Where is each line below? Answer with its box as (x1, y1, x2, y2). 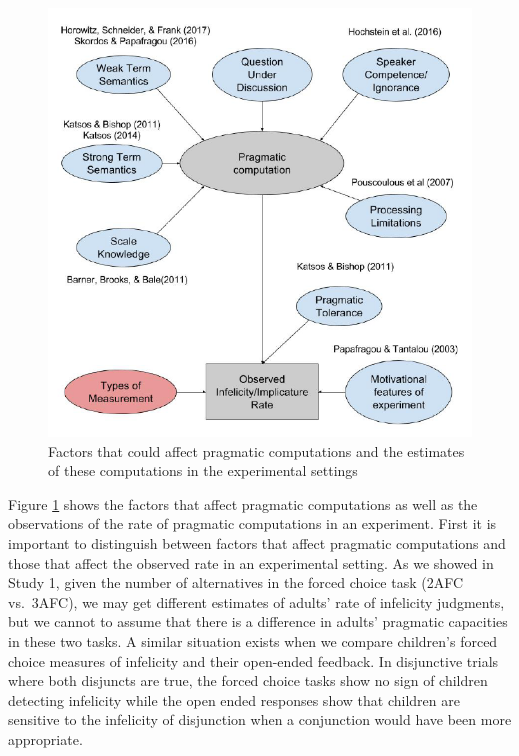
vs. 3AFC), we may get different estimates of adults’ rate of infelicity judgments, (8, 591, 505, 612)
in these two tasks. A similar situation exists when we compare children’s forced (8, 631, 498, 652)
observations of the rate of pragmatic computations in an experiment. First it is (8, 513, 497, 534)
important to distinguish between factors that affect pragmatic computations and (8, 533, 506, 554)
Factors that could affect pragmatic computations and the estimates (48, 440, 465, 461)
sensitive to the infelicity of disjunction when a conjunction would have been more (8, 709, 512, 730)
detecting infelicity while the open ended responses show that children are (8, 689, 460, 710)
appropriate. (8, 728, 83, 749)
